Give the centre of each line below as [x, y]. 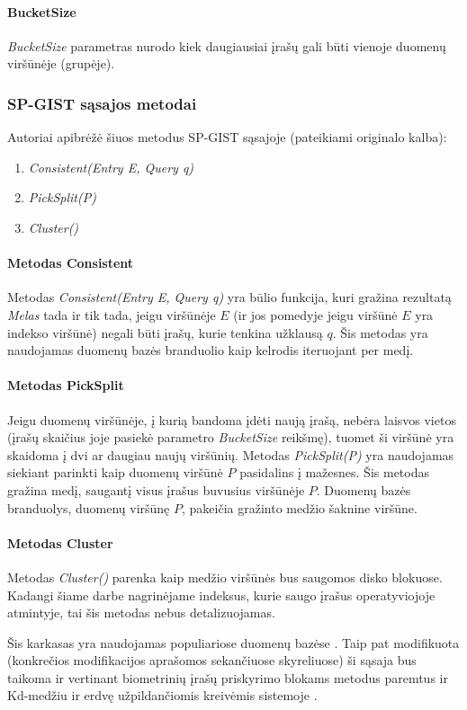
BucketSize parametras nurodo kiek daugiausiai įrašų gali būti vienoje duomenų [227, 45]
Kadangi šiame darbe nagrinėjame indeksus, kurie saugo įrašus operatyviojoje [221, 595]
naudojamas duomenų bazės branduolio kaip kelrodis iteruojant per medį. [211, 350]
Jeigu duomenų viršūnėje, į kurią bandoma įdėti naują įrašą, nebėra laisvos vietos [232, 419]
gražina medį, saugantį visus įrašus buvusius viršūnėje [156, 489]
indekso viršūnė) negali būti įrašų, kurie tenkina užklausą [165, 332]
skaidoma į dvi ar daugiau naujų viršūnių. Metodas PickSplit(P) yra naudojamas [231, 454]
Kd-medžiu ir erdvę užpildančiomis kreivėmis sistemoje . [162, 695]
